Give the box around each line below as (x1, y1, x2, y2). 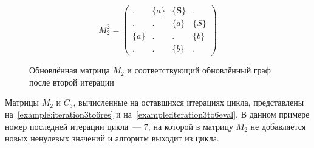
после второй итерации (29, 75, 114, 88)
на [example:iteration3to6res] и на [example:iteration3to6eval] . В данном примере (5, 107, 310, 120)
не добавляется (250, 119, 306, 132)
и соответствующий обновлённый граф (127, 64, 271, 76)
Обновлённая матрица (29, 64, 110, 76)
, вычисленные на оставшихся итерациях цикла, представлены (73, 96, 304, 109)
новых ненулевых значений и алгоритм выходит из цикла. (5, 132, 219, 144)
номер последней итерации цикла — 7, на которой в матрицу (5, 119, 233, 132)
